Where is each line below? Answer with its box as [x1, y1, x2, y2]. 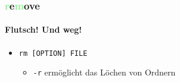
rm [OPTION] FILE [18, 49, 88, 58]
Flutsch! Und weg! [5, 23, 82, 36]
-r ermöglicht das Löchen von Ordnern [33, 66, 176, 78]
